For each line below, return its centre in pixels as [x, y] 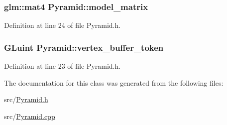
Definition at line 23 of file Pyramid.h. [62, 66]
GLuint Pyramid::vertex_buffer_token [84, 47]
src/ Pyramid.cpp [30, 116]
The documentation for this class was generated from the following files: [114, 82]
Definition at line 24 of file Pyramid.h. [62, 25]
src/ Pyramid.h [26, 99]
